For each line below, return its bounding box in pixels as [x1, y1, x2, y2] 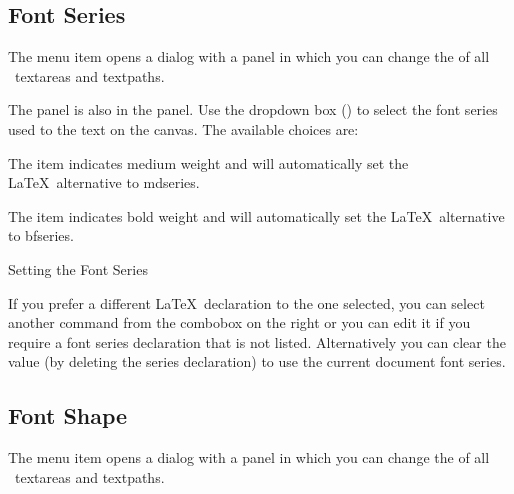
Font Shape [8, 400, 128, 431]
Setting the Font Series [8, 258, 148, 279]
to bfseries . [8, 225, 74, 246]
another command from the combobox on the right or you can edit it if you [8, 312, 471, 333]
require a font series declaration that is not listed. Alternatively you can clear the [8, 331, 506, 352]
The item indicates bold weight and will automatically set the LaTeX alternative [8, 205, 505, 226]
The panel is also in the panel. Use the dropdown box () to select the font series [8, 99, 498, 120]
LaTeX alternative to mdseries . [8, 172, 200, 193]
